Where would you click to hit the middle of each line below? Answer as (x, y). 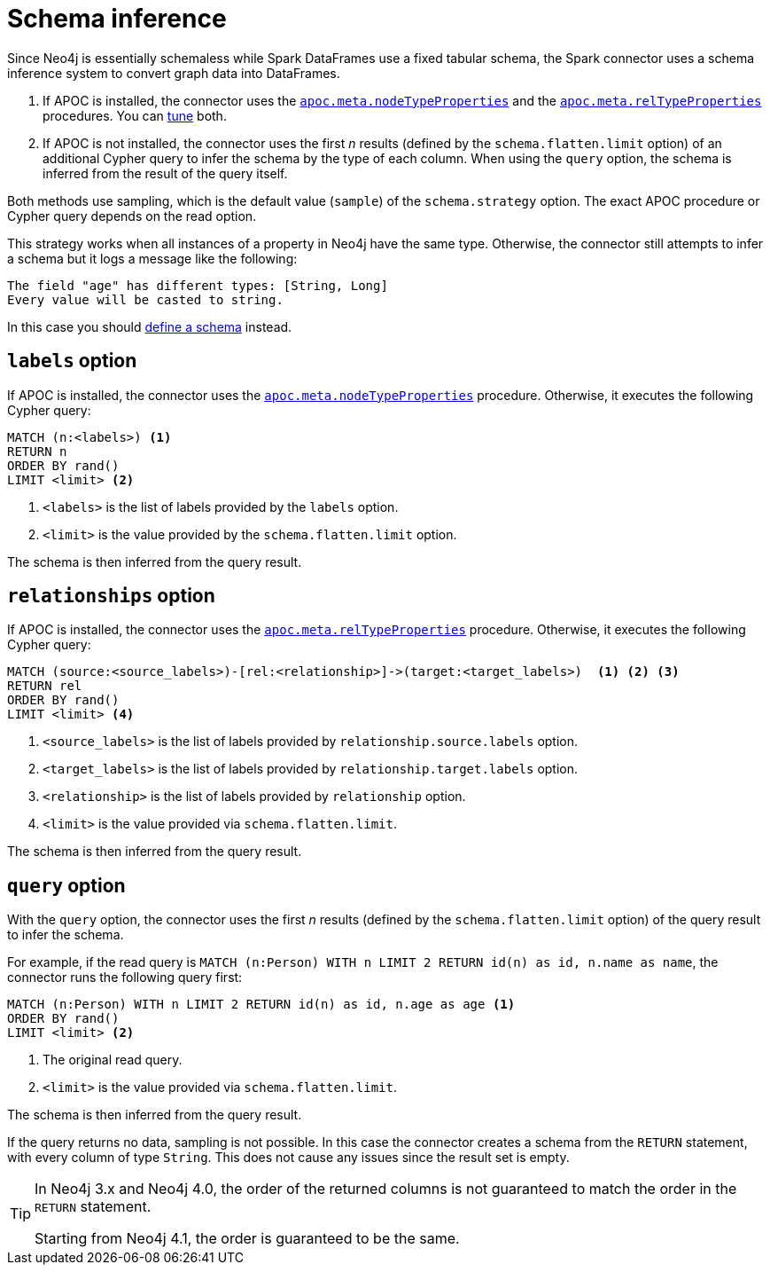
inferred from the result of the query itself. (165, 173)
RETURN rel (45, 686)
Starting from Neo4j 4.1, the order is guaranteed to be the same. (247, 1239)
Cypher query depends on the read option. (132, 216)
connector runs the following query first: (125, 978)
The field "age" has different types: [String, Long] (198, 285)
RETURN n (37, 451)
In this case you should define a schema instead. (150, 326)
